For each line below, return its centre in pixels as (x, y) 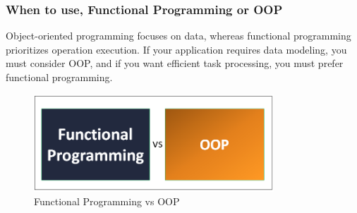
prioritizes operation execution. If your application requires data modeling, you (176, 49)
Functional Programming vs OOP (107, 201)
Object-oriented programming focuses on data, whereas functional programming (178, 36)
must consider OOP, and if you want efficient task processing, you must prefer (175, 63)
